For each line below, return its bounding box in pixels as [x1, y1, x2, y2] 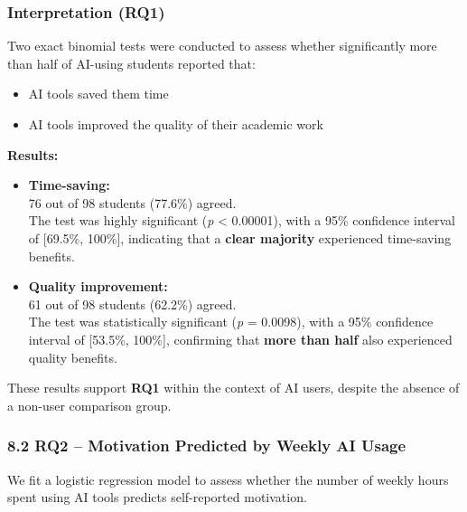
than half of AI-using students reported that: [7, 53, 256, 72]
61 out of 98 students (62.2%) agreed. [28, 294, 237, 313]
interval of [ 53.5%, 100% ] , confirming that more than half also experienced [28, 329, 453, 348]
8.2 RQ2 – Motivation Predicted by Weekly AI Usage [7, 434, 406, 457]
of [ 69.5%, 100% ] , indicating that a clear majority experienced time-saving [28, 228, 452, 247]
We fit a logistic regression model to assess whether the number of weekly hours [7, 469, 449, 488]
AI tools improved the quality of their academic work [28, 115, 323, 133]
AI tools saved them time [28, 84, 169, 103]
